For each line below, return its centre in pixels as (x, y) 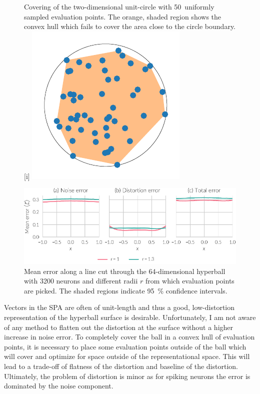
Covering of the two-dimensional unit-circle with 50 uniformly (119, 6)
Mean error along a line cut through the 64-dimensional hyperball (125, 271)
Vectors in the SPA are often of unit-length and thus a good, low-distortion (119, 307)
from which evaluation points (190, 281)
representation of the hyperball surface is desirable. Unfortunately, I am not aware (130, 317)
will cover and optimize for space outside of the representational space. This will (127, 356)
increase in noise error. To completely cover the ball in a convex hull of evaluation (129, 337)
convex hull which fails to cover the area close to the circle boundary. (130, 26)
